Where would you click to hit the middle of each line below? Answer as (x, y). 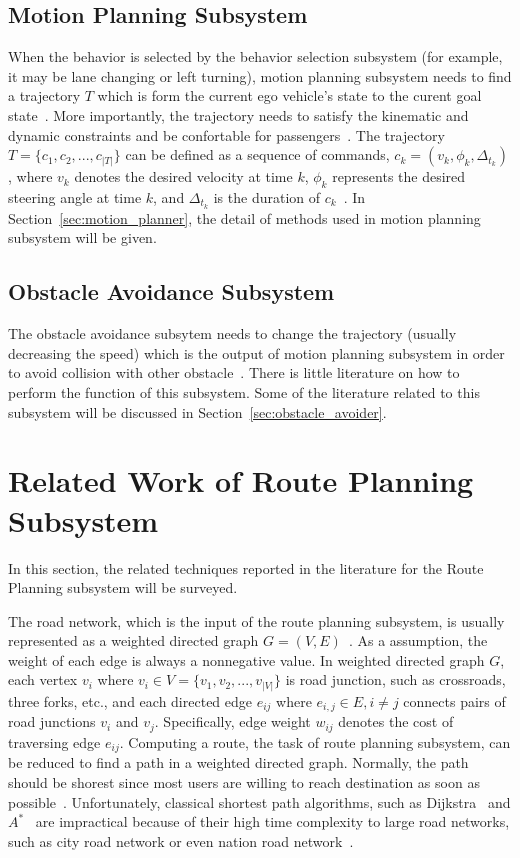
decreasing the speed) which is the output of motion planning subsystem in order (256, 352)
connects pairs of (454, 700)
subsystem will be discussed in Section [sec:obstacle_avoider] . (197, 411)
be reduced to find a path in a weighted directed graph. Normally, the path (238, 762)
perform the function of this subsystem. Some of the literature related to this (244, 392)
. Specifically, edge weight (232, 721)
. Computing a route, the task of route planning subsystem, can (315, 741)
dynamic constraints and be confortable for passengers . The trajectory (226, 134)
